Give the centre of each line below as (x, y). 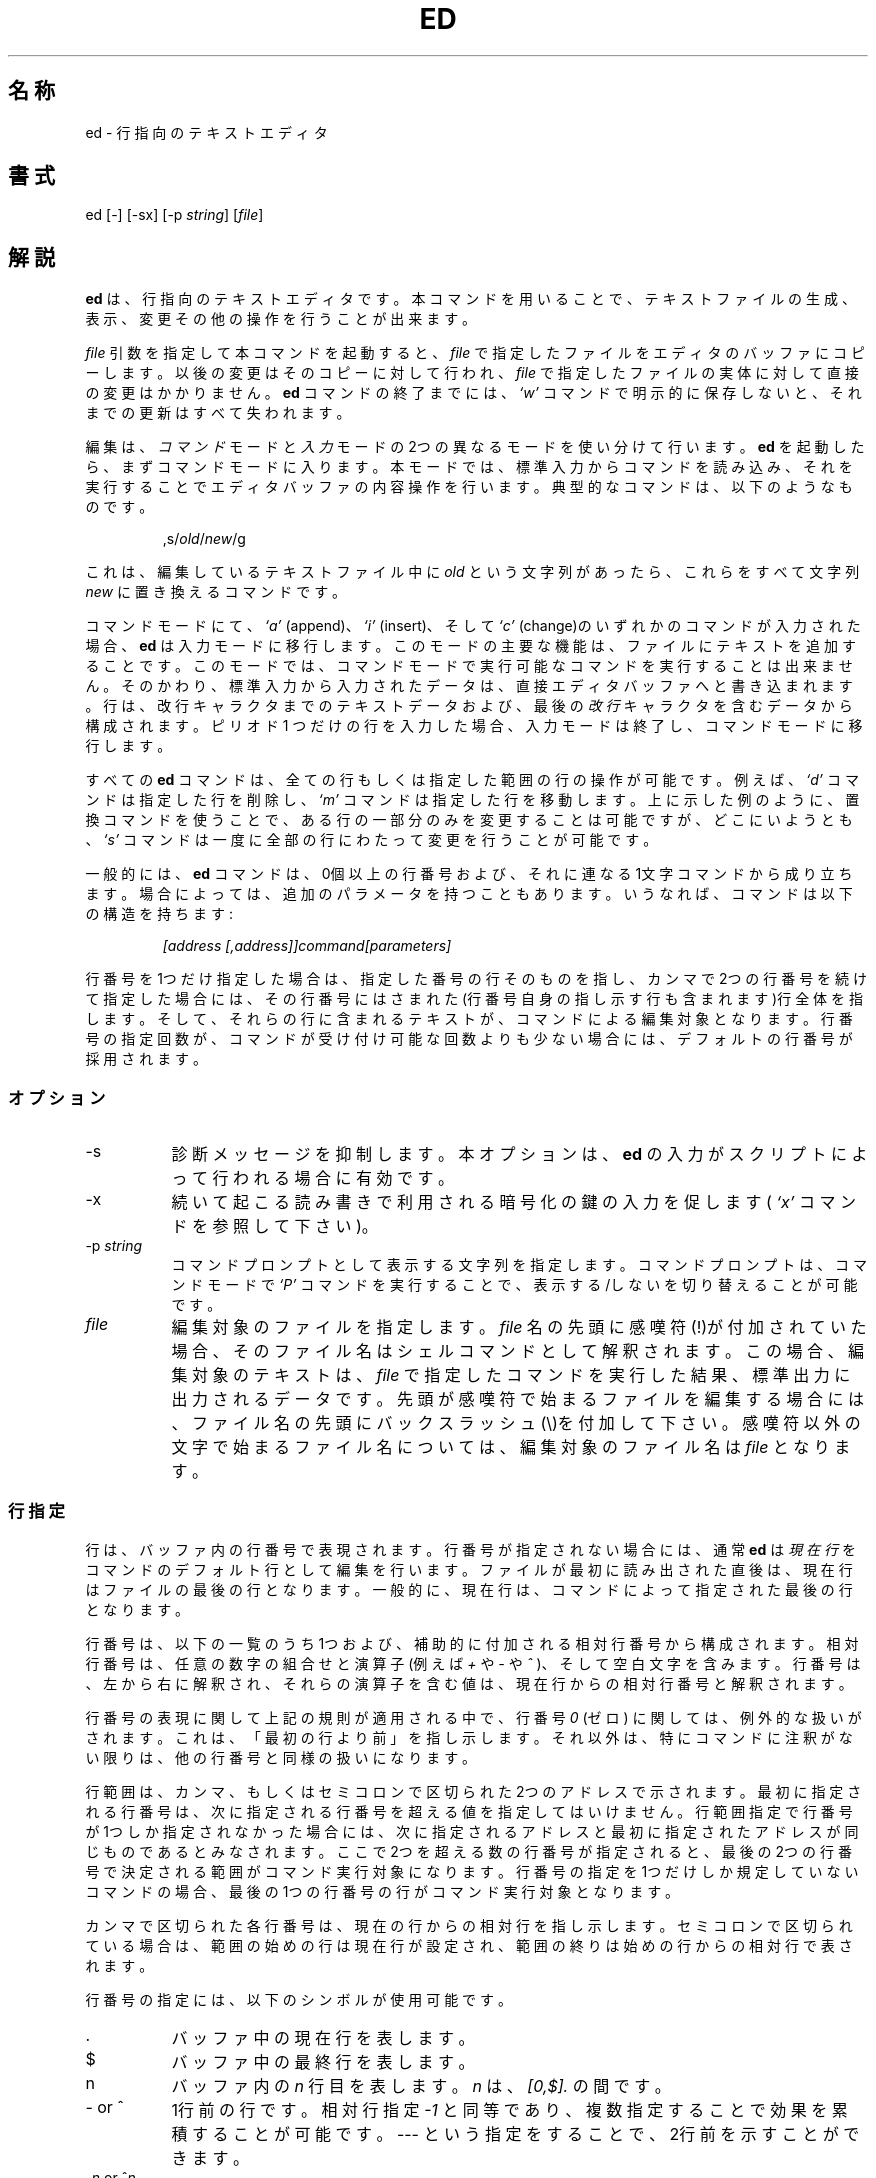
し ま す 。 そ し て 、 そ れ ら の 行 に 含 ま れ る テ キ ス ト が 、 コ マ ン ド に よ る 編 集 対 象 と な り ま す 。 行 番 (469, 1019)
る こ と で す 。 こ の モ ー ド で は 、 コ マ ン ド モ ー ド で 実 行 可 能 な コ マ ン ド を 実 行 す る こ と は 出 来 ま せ (469, 666)
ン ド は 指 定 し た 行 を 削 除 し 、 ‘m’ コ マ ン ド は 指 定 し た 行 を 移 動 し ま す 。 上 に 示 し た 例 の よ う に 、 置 (472, 800)
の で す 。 (119, 507)
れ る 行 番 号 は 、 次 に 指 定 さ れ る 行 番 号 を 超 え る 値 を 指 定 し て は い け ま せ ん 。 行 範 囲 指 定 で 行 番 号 (469, 1811)
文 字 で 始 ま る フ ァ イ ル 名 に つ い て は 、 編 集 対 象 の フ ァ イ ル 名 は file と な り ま (511, 1447)
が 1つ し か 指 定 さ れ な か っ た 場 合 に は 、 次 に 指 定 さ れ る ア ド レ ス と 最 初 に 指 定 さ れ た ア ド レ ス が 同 (472, 1831)
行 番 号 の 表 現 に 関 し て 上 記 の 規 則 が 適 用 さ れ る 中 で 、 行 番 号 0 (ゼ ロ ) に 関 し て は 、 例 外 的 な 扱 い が (473, 1717)
